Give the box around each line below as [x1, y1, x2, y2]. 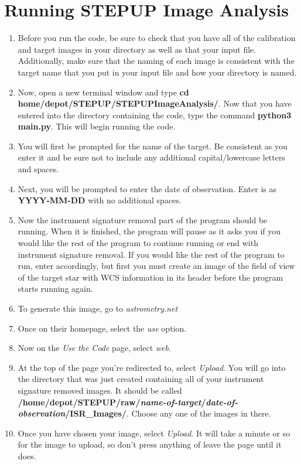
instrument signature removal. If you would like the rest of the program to [18, 248, 285, 260]
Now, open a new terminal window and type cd [18, 86, 189, 98]
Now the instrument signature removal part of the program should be [18, 213, 268, 226]
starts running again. [18, 282, 93, 295]
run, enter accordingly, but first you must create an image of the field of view [18, 260, 295, 272]
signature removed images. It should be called [18, 384, 182, 396]
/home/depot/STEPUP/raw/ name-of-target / [18, 395, 206, 408]
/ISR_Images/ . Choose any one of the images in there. [65, 407, 271, 419]
